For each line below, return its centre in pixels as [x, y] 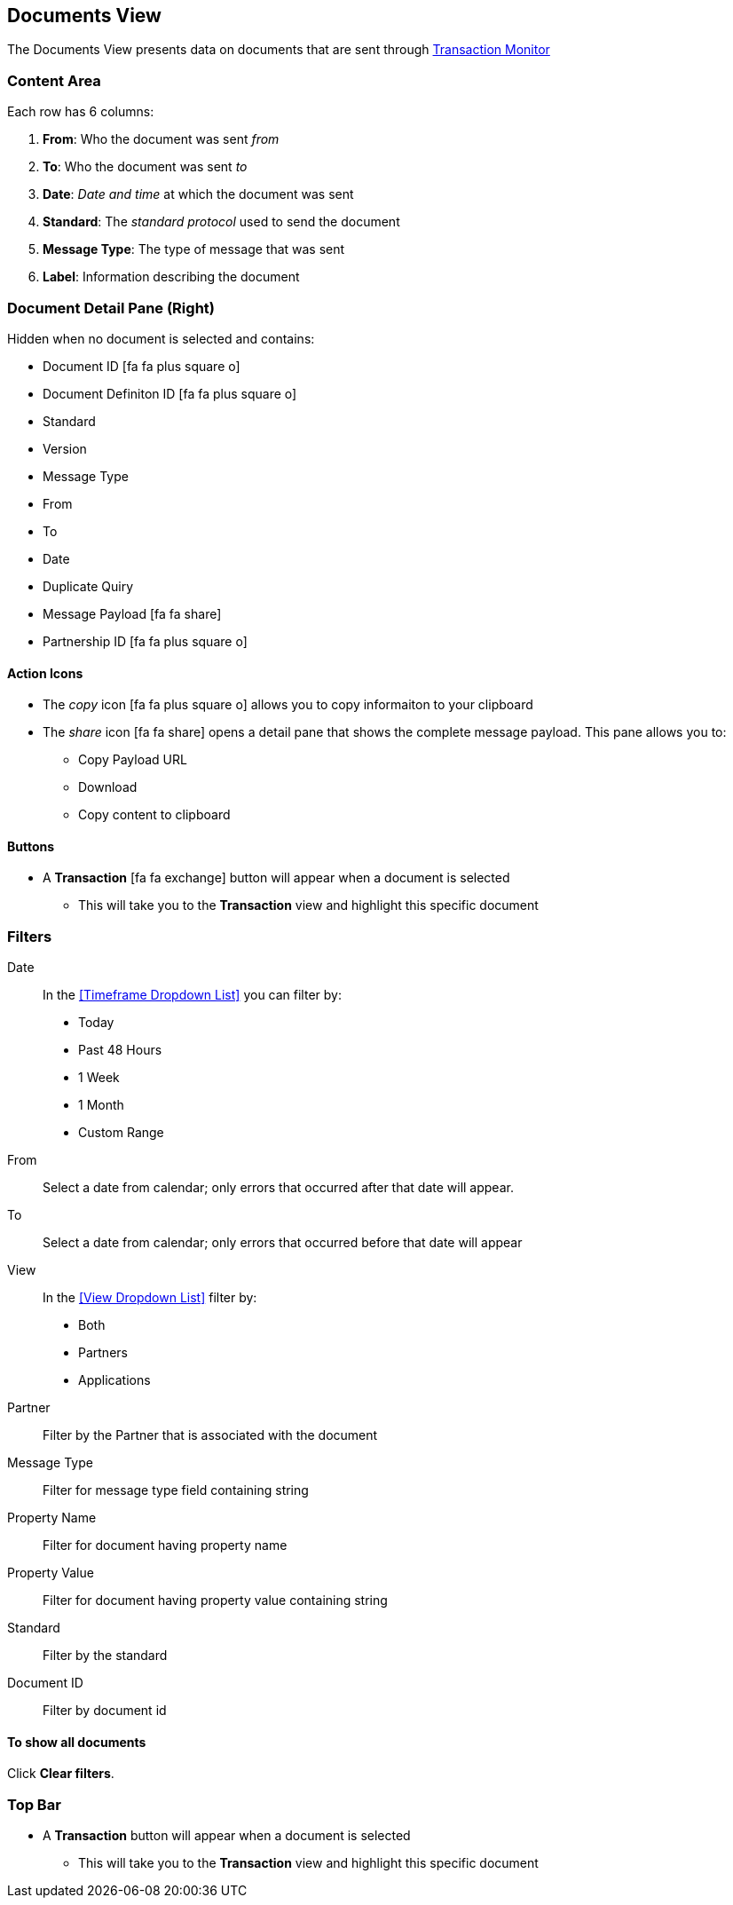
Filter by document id [105, 1711]
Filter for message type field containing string [176, 1490]
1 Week [99, 1078]
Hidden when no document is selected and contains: [161, 338]
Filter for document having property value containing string [215, 1601]
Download [108, 787]
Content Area [54, 80]
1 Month [101, 1105]
